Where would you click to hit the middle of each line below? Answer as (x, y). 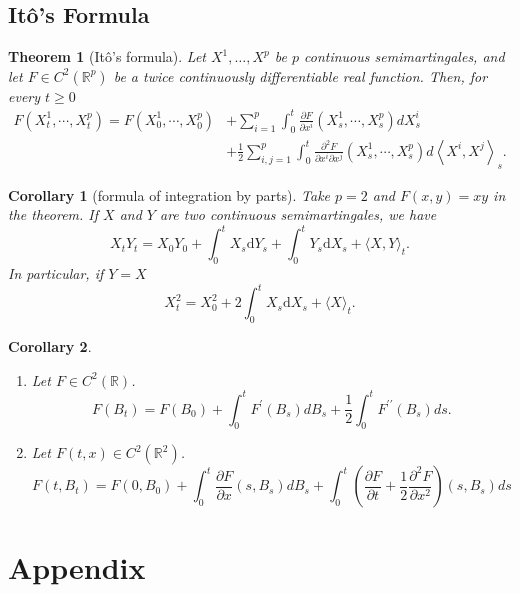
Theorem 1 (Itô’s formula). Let (107, 56)
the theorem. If (53, 214)
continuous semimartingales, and (404, 56)
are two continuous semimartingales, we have (298, 214)
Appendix (77, 566)
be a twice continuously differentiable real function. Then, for (300, 75)
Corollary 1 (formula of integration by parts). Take (169, 194)
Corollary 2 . (50, 345)
